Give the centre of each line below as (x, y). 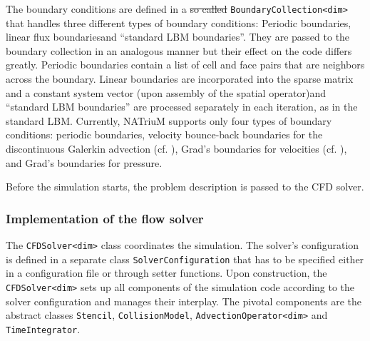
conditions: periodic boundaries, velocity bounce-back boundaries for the (164, 134)
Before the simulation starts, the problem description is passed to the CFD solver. (185, 187)
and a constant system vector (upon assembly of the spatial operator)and (166, 92)
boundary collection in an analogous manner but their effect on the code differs (179, 50)
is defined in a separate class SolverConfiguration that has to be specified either (185, 259)
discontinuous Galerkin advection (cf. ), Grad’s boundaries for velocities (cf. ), (176, 148)
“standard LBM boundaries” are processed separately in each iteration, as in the (182, 107)
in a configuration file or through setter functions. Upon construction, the (166, 273)
